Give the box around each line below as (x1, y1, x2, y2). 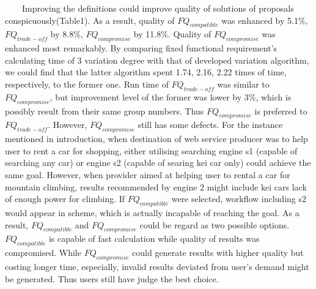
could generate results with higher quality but (132, 246, 304, 259)
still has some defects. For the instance (138, 118, 283, 131)
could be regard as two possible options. (139, 218, 290, 231)
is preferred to (254, 104, 307, 117)
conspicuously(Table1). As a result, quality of (5, 13, 175, 26)
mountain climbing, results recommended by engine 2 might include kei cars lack (5, 180, 307, 193)
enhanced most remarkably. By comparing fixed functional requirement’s (5, 42, 277, 54)
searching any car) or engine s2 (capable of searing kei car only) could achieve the (5, 156, 311, 169)
